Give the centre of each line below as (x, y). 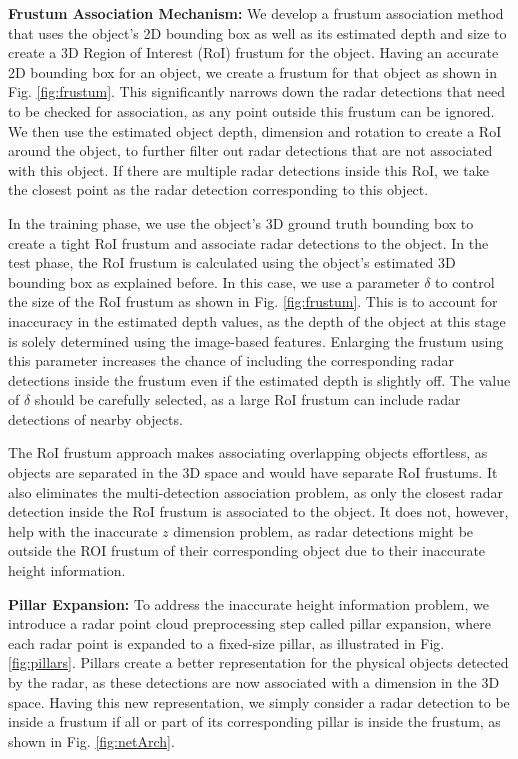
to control (465, 281)
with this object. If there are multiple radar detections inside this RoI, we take (248, 169)
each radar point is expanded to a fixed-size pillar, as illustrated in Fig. (226, 642)
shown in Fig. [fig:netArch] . (91, 740)
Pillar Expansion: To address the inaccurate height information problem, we (248, 603)
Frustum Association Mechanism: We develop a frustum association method (256, 13)
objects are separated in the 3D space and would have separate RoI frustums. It (253, 472)
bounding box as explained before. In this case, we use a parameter (214, 281)
